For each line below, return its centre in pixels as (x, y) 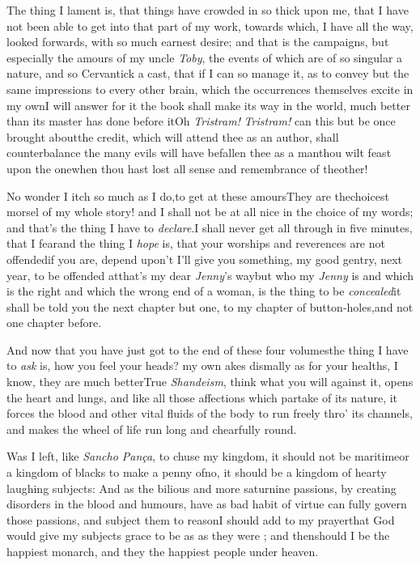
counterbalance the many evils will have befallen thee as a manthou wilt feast (199, 153)
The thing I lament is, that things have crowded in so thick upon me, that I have (208, 10)
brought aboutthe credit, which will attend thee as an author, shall (173, 136)
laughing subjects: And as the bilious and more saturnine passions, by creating (202, 488)
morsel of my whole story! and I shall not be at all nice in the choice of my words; (210, 212)
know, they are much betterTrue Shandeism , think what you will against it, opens (210, 382)
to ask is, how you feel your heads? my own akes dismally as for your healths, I (202, 365)
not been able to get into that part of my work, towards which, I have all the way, (210, 25)
